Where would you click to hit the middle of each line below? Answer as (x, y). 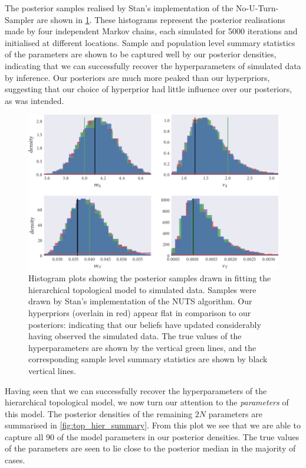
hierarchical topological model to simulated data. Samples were (142, 289)
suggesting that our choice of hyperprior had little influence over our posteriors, (149, 89)
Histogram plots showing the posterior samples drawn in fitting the (150, 278)
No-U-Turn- (257, 8)
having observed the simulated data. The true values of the (135, 336)
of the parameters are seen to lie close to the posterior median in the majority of (150, 448)
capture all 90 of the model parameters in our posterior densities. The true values (152, 436)
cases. (15, 460)
